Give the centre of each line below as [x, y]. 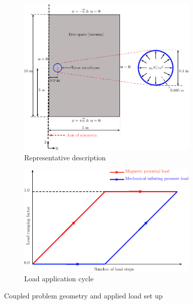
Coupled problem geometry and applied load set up [83, 295]
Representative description [65, 157]
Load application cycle [59, 279]
